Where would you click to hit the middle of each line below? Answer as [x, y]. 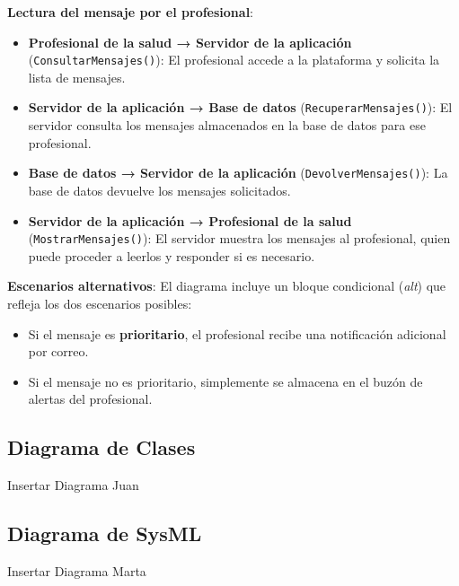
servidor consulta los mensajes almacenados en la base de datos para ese [227, 125]
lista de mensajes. [77, 77]
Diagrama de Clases [102, 447]
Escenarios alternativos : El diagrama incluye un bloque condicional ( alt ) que [227, 286]
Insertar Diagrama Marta [77, 570]
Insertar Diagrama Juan [73, 485]
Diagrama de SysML [105, 534]
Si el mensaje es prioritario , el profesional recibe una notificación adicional [237, 333]
